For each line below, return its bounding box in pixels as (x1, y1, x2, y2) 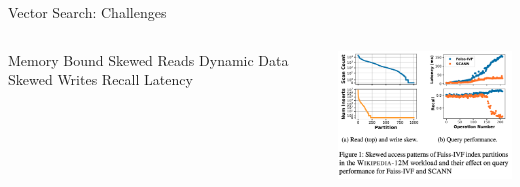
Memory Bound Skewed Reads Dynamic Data (8, 49, 289, 70)
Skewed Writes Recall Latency (8, 69, 193, 90)
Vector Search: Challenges (8, 2, 167, 22)
